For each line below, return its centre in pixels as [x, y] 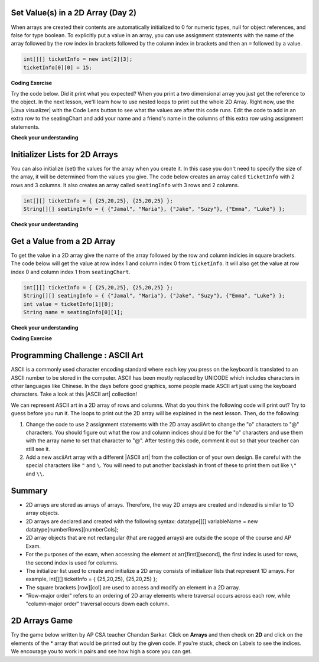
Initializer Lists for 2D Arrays [64, 154]
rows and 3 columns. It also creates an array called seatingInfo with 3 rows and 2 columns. [125, 185]
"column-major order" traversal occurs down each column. [97, 604]
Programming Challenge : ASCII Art [77, 355]
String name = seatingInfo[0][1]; [73, 312]
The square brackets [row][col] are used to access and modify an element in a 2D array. [133, 587]
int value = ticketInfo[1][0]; [69, 304]
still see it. [38, 449]
